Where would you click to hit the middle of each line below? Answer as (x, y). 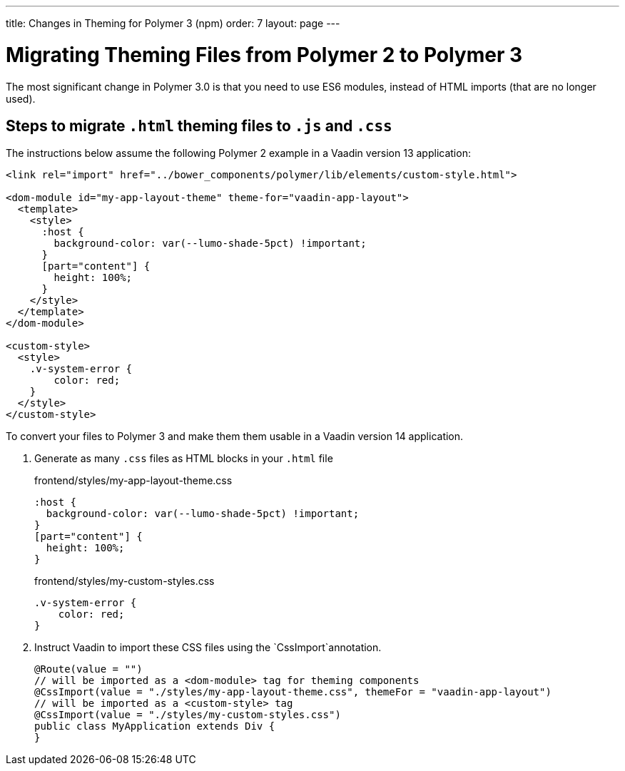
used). (21, 98)
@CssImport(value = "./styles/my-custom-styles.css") (188, 715)
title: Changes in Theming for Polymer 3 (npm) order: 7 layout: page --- (173, 23)
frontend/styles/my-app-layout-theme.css (133, 481)
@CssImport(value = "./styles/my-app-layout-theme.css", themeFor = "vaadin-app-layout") (293, 692)
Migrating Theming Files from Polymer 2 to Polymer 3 (264, 55)
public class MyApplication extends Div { (155, 726)
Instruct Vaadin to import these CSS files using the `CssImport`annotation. (208, 648)
